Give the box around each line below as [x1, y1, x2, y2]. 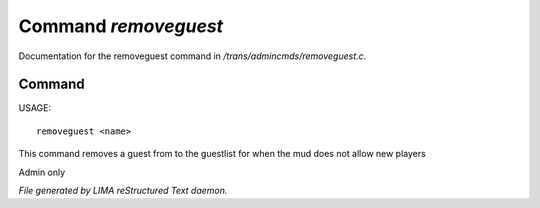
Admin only [18, 166, 66, 178]
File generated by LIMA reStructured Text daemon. [18, 185, 228, 197]
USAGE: [18, 102, 52, 114]
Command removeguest [18, 15, 224, 37]
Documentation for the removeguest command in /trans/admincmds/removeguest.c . [18, 50, 367, 62]
